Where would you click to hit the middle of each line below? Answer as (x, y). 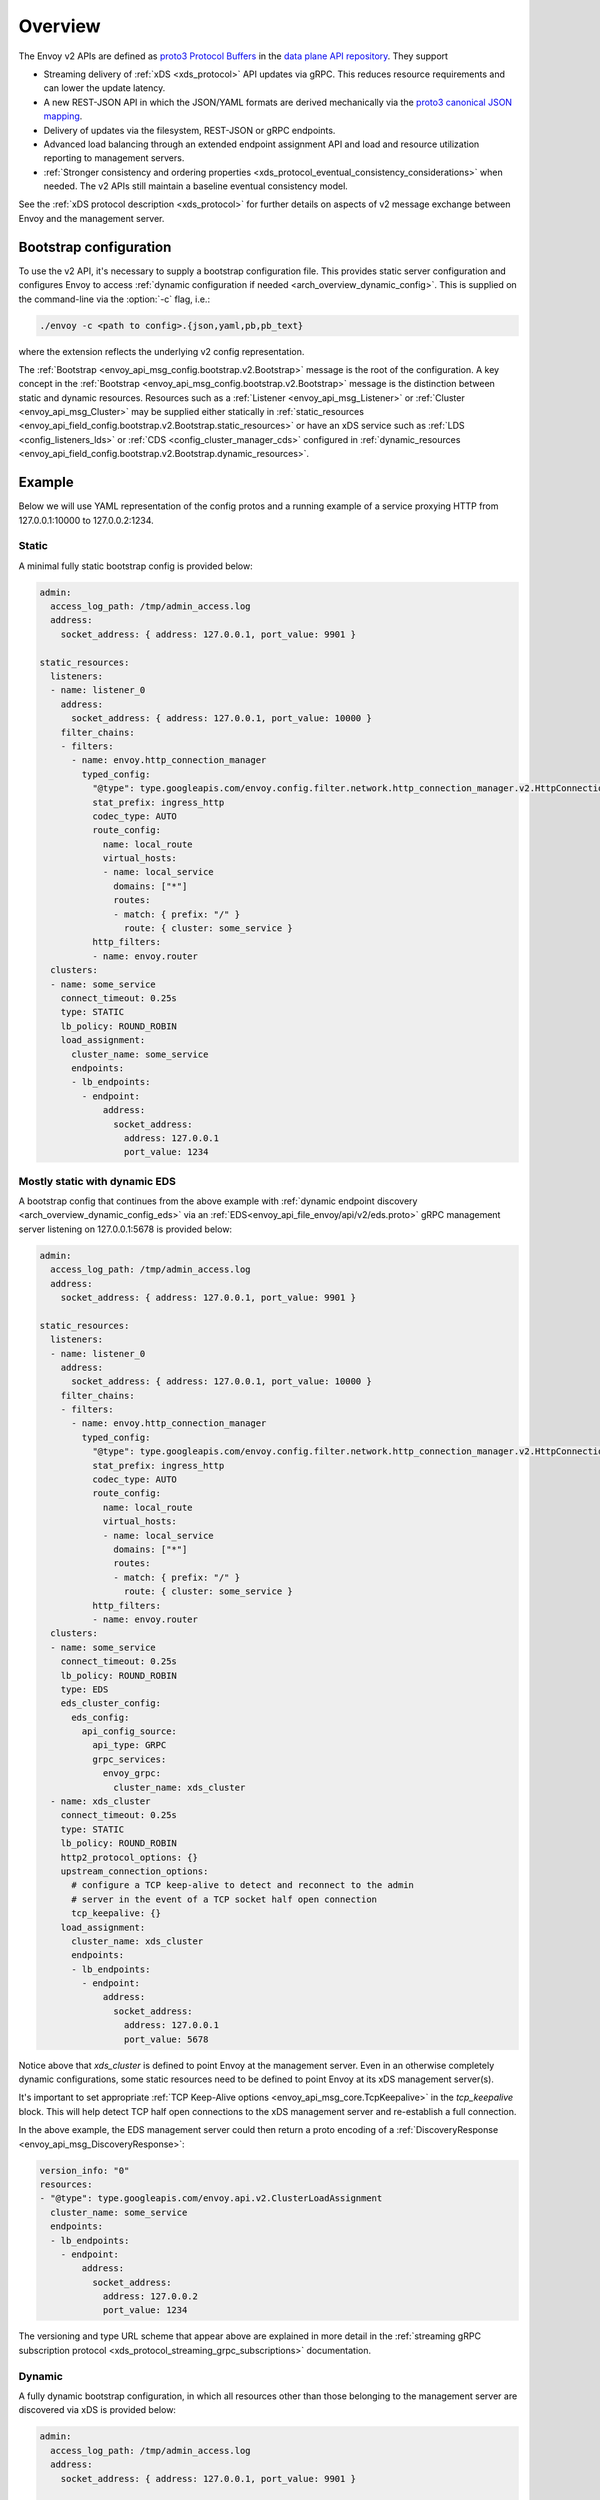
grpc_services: (129, 1759)
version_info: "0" (84, 2170)
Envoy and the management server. (91, 218)
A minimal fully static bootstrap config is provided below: (136, 566)
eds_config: (100, 1717)
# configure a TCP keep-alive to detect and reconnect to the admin (243, 1885)
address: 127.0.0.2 (150, 2296)
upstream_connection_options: (134, 1871)
